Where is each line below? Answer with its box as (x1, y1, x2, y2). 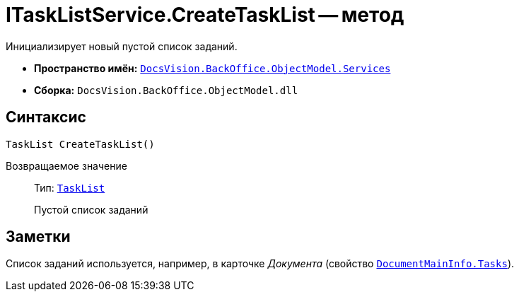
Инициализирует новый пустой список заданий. (6, 40, 238, 52)
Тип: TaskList (34, 181, 105, 194)
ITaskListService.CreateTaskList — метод (6, 3, 404, 27)
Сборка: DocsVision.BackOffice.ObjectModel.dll (34, 83, 298, 96)
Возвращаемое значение (6, 159, 127, 172)
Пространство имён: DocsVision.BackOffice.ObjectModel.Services (34, 62, 391, 74)
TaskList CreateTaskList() (6, 138, 155, 150)
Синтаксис (6, 108, 86, 127)
